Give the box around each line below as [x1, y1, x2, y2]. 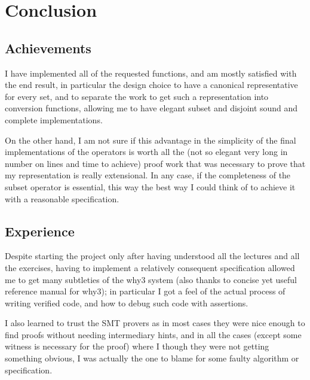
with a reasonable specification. [5, 192, 119, 205]
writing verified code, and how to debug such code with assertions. [5, 296, 248, 309]
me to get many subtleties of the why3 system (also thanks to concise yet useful [5, 273, 297, 285]
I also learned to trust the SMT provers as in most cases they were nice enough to [5, 317, 305, 329]
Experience [5, 221, 75, 240]
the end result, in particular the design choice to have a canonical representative [5, 78, 298, 91]
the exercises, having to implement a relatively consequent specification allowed [5, 261, 295, 273]
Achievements [5, 38, 91, 57]
